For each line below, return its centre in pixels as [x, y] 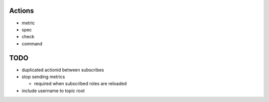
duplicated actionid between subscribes [63, 70]
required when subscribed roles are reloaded [80, 84]
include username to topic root [53, 91]
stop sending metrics [43, 77]
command [32, 44]
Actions [22, 11]
